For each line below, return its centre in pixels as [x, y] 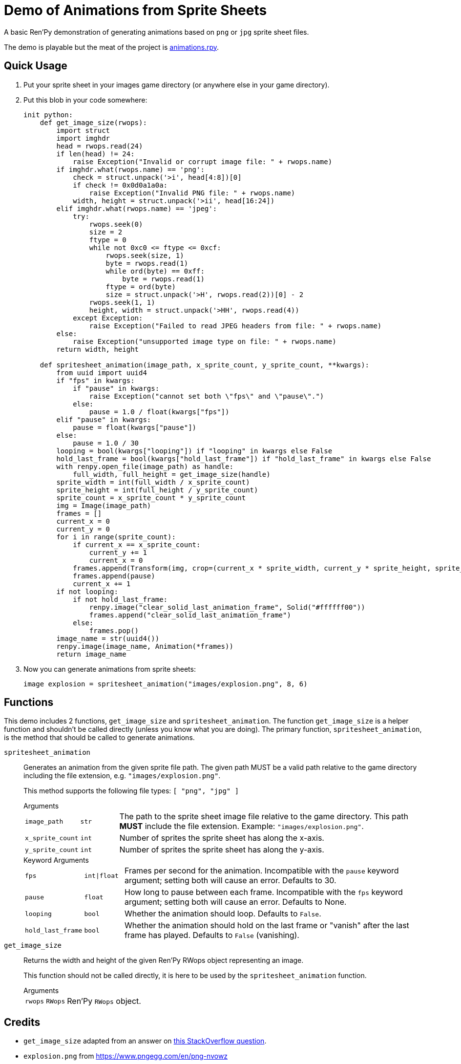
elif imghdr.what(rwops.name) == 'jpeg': [137, 208]
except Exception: [108, 318]
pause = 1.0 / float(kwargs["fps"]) [159, 412]
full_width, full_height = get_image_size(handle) [172, 474]
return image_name [91, 654]
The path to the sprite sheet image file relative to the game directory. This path [264, 817]
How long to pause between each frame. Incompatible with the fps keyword [263, 892]
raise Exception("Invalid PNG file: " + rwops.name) [192, 193]
